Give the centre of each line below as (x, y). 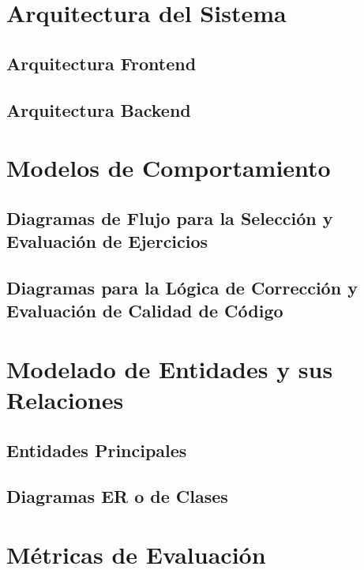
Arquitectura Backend (99, 109)
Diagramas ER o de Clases (117, 496)
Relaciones (65, 400)
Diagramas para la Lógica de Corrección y (182, 287)
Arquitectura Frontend (101, 63)
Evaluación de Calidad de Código (145, 311)
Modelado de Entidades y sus (170, 368)
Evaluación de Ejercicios (107, 241)
